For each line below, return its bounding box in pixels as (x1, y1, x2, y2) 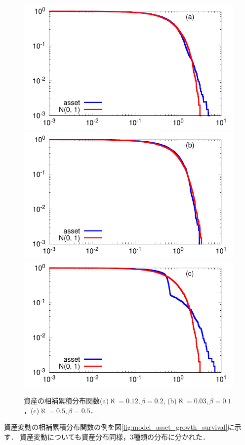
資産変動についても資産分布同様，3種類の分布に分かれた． (20, 431, 209, 442)
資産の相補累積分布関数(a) (24, 395, 109, 405)
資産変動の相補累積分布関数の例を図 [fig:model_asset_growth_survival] (4, 422, 228, 432)
